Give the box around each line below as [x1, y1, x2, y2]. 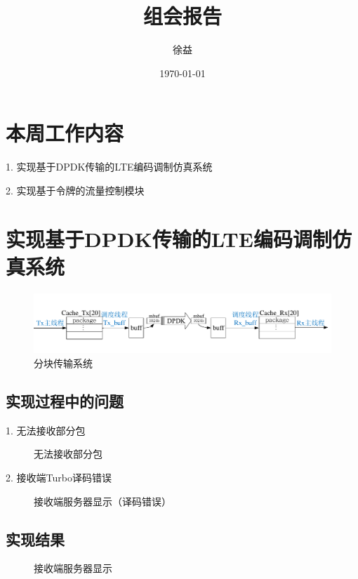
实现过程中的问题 [6, 390, 124, 412]
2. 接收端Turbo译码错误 [6, 470, 112, 485]
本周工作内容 [6, 119, 124, 147]
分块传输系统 [34, 356, 93, 371]
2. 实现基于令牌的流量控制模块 [6, 182, 145, 197]
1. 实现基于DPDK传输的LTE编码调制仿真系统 [6, 159, 213, 174]
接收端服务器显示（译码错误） [34, 493, 171, 508]
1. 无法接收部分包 [6, 422, 86, 437]
